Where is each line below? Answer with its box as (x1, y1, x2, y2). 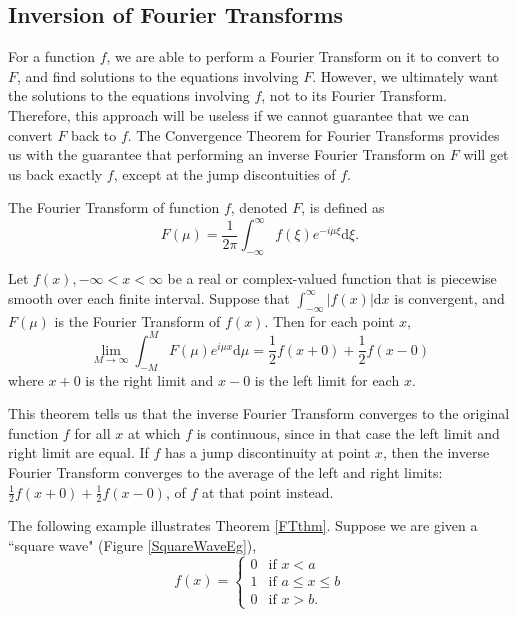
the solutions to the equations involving (8, 85, 250, 106)
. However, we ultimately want (312, 65, 499, 86)
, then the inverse (382, 442, 490, 463)
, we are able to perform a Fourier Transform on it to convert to (106, 46, 500, 67)
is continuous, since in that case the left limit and (196, 422, 500, 443)
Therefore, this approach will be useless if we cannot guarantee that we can (8, 104, 470, 125)
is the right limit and (85, 369, 214, 390)
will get (463, 144, 509, 165)
